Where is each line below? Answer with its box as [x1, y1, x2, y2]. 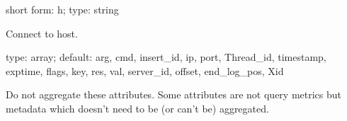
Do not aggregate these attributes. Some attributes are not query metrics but [6, 87, 341, 102]
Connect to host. [6, 25, 78, 40]
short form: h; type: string [6, 2, 119, 16]
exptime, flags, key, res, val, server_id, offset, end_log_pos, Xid [6, 63, 284, 78]
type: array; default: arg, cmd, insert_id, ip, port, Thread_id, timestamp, [6, 50, 326, 64]
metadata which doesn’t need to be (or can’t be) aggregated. [6, 100, 269, 115]
